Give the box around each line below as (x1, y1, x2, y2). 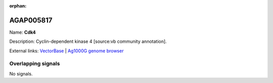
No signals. (9, 70, 33, 76)
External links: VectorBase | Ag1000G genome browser (9, 48, 124, 54)
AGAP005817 (9, 16, 53, 25)
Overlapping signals (9, 60, 60, 67)
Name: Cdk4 (9, 29, 36, 35)
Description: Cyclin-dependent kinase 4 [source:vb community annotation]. (9, 38, 167, 45)
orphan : (9, 3, 27, 9)
